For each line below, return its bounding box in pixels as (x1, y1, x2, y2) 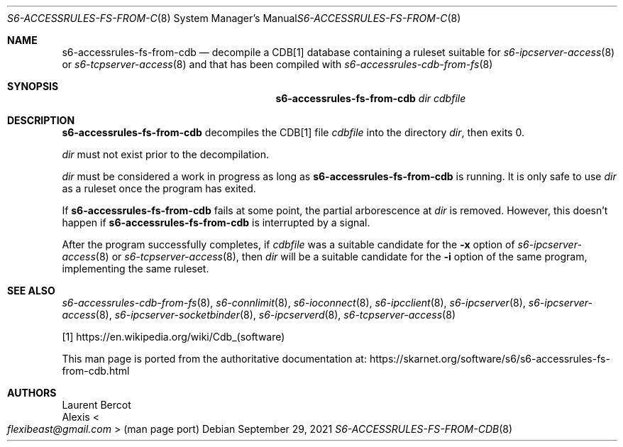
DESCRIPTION (7, 114, 75, 126)
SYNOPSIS (7, 80, 59, 92)
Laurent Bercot (62, 399, 131, 411)
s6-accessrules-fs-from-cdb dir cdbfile (275, 92, 466, 104)
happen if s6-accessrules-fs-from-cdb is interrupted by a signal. (62, 216, 370, 228)
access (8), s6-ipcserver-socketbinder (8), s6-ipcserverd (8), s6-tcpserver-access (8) (62, 309, 456, 321)
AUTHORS (7, 387, 57, 399)
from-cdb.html (62, 365, 130, 377)
